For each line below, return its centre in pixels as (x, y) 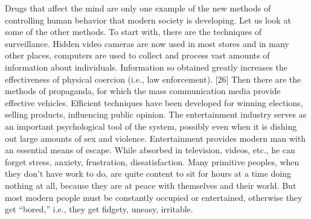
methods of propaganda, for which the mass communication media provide (143, 91)
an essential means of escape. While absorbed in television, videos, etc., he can (150, 150)
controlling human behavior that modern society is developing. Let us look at (148, 20)
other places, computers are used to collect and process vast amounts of (137, 55)
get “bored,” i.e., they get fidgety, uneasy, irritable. (99, 209)
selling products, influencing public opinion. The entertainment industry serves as (156, 114)
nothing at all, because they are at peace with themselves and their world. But (151, 185)
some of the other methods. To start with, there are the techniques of (133, 32)
